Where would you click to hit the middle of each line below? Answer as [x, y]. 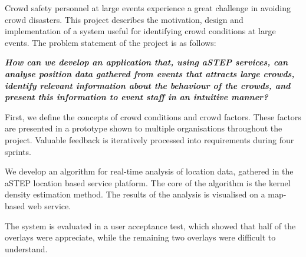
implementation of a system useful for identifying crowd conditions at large [140, 31]
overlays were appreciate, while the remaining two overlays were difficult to [140, 237]
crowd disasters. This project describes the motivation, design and [124, 19]
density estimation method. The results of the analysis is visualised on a [135, 194]
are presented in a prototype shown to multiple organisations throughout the [144, 128]
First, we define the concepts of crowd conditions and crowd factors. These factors [153, 116]
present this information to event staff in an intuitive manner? [136, 97]
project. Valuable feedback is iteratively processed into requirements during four [149, 139]
